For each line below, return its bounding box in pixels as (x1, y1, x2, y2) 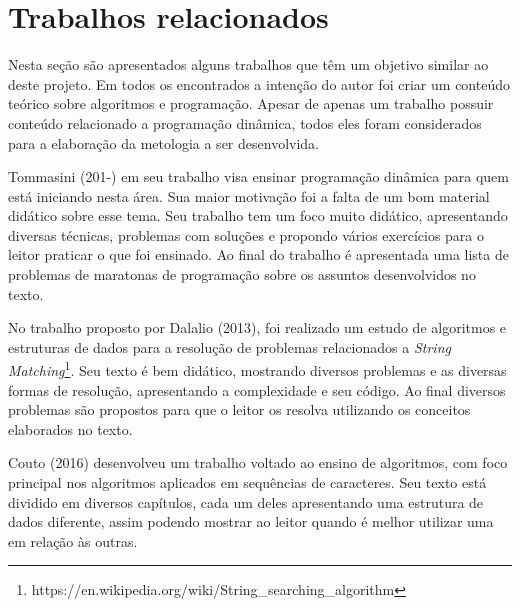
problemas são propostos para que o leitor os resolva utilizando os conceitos (8, 399, 471, 420)
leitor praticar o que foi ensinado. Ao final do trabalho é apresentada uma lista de (8, 244, 509, 265)
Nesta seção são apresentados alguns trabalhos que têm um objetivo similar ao (8, 54, 489, 75)
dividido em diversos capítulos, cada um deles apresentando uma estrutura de (8, 491, 484, 512)
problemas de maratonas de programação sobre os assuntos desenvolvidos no (8, 264, 476, 285)
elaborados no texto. (8, 418, 133, 439)
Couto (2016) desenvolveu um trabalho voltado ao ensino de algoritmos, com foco (8, 452, 508, 473)
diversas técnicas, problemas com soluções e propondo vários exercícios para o (8, 224, 485, 245)
